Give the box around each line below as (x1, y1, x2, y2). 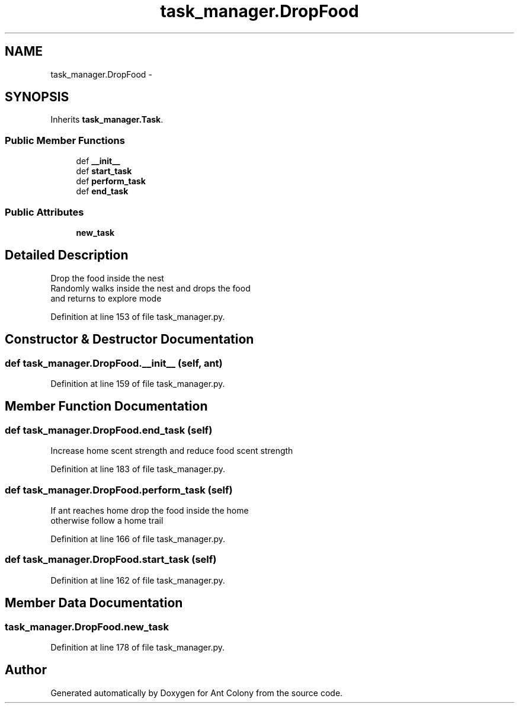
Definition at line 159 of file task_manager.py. (50, 379, 225, 389)
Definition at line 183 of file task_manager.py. (50, 464, 225, 475)
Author (5, 662, 47, 678)
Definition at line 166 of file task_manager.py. (50, 533, 226, 544)
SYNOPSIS (5, 89, 69, 105)
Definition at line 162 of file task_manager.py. (50, 575, 225, 585)
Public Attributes (5, 206, 84, 218)
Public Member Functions (5, 134, 125, 146)
